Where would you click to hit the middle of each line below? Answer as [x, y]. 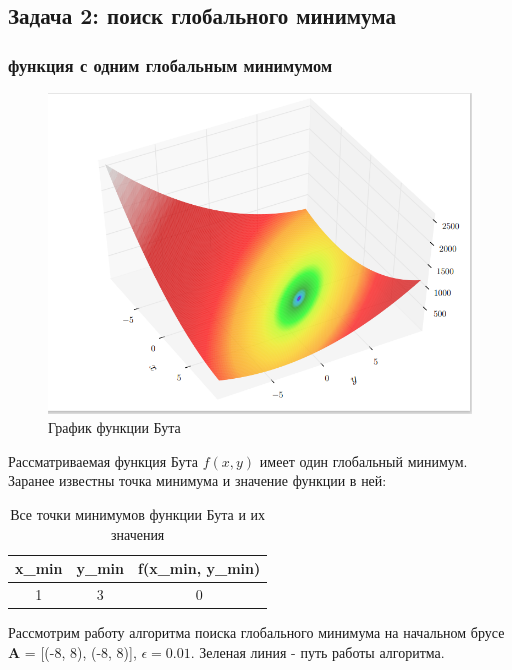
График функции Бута [114, 427]
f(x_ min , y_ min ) [199, 568]
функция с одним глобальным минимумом [170, 64]
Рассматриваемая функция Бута [103, 460]
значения [137, 533]
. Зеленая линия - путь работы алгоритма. [317, 651]
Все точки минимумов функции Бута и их [138, 513]
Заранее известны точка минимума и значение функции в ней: [197, 480]
